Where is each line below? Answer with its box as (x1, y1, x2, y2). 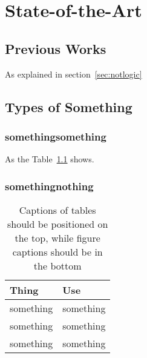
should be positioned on (7, 216, 108, 231)
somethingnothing (5, 178, 94, 193)
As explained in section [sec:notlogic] (5, 67, 142, 80)
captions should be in (12, 244, 103, 259)
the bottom (33, 258, 82, 273)
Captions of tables (19, 202, 96, 217)
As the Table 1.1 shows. (5, 153, 94, 165)
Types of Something (5, 97, 132, 116)
